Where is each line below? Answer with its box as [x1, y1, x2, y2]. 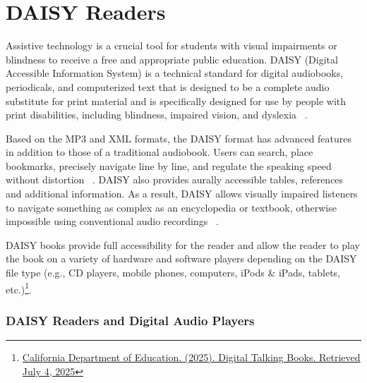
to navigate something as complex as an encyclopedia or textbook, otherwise [6, 200, 337, 214]
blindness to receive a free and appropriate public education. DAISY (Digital [6, 51, 338, 66]
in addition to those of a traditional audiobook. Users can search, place [6, 145, 313, 159]
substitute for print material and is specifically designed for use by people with [6, 93, 347, 108]
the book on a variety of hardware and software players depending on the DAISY [6, 251, 357, 266]
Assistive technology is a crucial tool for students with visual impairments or [6, 38, 337, 53]
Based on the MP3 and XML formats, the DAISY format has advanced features [6, 130, 352, 145]
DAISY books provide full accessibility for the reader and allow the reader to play [6, 237, 360, 252]
